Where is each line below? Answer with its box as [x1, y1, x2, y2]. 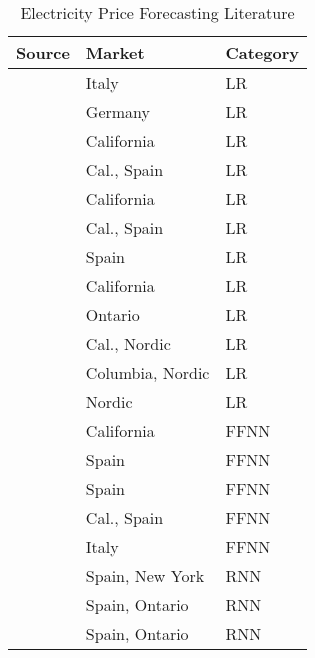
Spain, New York [85, 564, 205, 587]
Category [225, 41, 299, 64]
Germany [85, 100, 151, 123]
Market [85, 41, 145, 64]
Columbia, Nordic [85, 361, 210, 384]
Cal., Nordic [85, 332, 171, 355]
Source [16, 41, 70, 64]
